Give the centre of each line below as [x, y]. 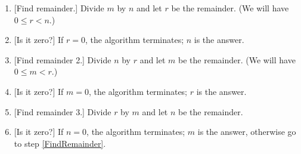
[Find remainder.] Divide [59, 8]
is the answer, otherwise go [247, 132]
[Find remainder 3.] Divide [63, 111]
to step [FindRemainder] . [60, 143]
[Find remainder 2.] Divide [63, 59]
